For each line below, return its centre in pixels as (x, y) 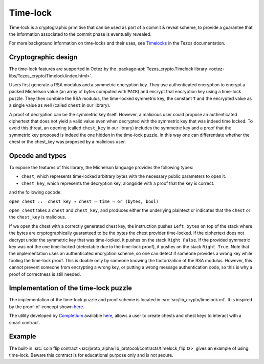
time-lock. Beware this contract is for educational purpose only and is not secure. (91, 355)
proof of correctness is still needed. (45, 274)
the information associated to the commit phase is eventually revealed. (80, 34)
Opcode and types (38, 156)
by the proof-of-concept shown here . (47, 307)
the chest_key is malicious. (37, 217)
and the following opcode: (35, 192)
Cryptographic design (43, 57)
